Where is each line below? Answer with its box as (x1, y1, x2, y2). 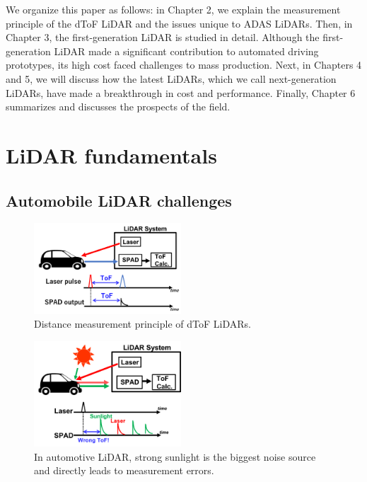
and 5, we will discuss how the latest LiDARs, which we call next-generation (6, 71, 337, 86)
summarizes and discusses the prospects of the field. (6, 99, 231, 114)
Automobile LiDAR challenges (6, 189, 232, 211)
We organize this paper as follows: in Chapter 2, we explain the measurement (6, 2, 341, 16)
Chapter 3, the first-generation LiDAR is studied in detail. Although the (6, 30, 320, 45)
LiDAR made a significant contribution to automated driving (54, 43, 319, 58)
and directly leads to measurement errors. (34, 463, 214, 478)
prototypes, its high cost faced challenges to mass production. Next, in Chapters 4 (6, 57, 362, 72)
